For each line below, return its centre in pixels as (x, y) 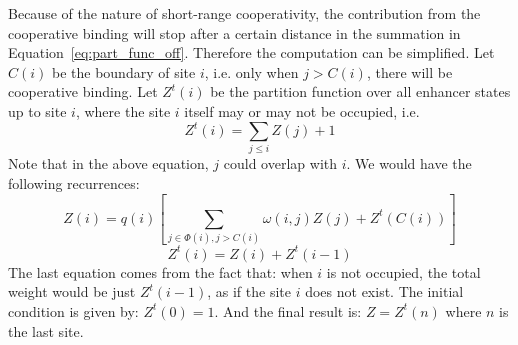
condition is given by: (73, 310)
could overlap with (280, 163)
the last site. (46, 330)
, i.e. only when (251, 71)
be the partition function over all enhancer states (360, 91)
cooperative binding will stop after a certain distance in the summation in (234, 32)
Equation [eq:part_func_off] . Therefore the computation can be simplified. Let (251, 52)
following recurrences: (74, 182)
